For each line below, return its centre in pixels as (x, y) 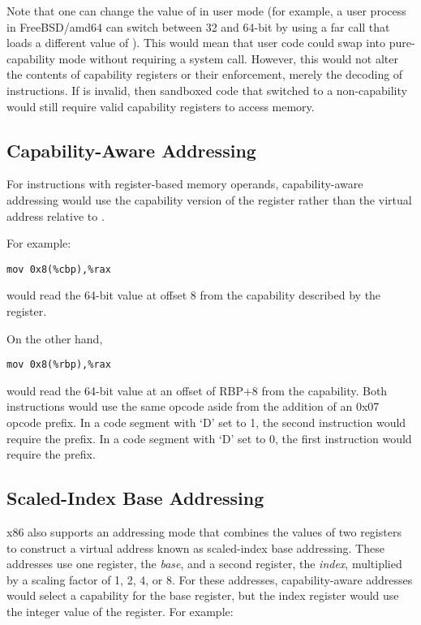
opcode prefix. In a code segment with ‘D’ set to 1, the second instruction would (206, 422)
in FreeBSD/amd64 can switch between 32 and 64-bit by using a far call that (198, 26)
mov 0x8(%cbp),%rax (59, 269)
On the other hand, (55, 338)
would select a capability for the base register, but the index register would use (203, 595)
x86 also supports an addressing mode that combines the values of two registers (204, 532)
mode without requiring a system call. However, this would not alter (228, 58)
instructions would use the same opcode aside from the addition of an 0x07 (193, 406)
